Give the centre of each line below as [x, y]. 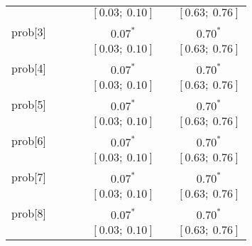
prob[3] [29, 32]
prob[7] [29, 177]
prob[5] [29, 104]
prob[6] [29, 140]
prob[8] [29, 213]
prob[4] [29, 68]
